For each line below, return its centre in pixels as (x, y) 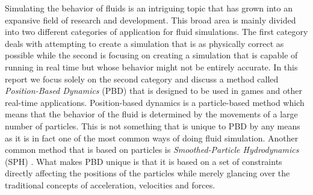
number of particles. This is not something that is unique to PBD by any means (153, 125)
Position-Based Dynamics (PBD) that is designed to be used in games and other (153, 91)
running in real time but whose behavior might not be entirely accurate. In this (151, 67)
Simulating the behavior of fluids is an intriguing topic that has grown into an (149, 8)
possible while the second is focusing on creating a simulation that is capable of (151, 55)
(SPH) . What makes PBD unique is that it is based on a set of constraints (144, 161)
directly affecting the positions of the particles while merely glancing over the (147, 173)
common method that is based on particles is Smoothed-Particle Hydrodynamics (152, 150)
